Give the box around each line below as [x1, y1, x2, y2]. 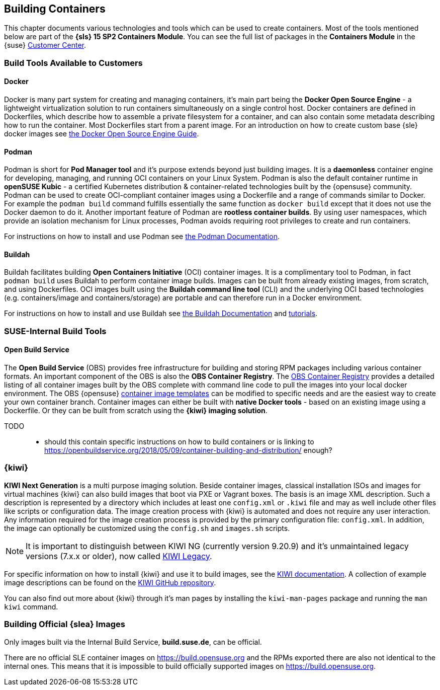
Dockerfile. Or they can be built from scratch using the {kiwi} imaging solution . [4, 406, 268, 415]
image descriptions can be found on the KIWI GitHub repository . [4, 578, 216, 587]
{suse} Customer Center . [4, 41, 86, 50]
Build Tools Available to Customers [4, 57, 143, 68]
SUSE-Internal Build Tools [4, 326, 107, 336]
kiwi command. [4, 602, 58, 611]
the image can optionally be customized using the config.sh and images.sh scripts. [4, 523, 290, 532]
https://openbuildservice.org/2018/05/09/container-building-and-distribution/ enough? [44, 446, 332, 455]
